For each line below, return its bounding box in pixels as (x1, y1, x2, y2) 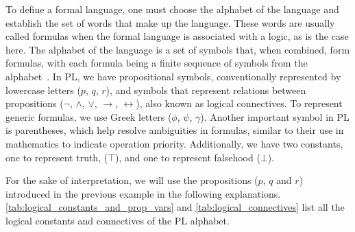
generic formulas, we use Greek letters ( (5, 109, 172, 124)
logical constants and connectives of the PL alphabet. (5, 213, 230, 227)
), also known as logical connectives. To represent (136, 96, 343, 111)
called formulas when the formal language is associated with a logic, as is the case (5, 29, 349, 43)
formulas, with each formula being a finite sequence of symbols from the (5, 56, 308, 70)
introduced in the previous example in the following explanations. (5, 186, 281, 200)
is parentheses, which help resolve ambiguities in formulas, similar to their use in (5, 123, 344, 137)
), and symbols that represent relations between (106, 82, 306, 97)
